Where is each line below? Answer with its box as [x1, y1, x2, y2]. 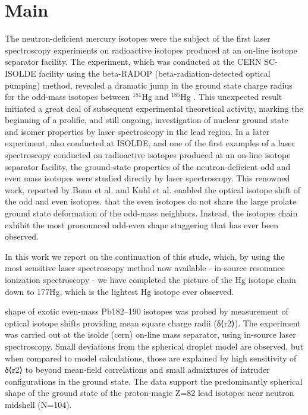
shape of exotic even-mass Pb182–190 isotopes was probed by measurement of [5, 305, 288, 317]
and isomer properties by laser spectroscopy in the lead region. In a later [5, 125, 270, 137]
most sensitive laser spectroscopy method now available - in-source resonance [5, 262, 285, 274]
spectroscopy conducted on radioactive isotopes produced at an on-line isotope [5, 149, 291, 161]
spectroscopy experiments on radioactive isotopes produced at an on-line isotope [5, 43, 297, 56]
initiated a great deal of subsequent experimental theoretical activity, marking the [5, 102, 303, 114]
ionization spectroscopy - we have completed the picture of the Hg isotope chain [5, 273, 296, 285]
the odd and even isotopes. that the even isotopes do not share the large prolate [5, 195, 297, 207]
